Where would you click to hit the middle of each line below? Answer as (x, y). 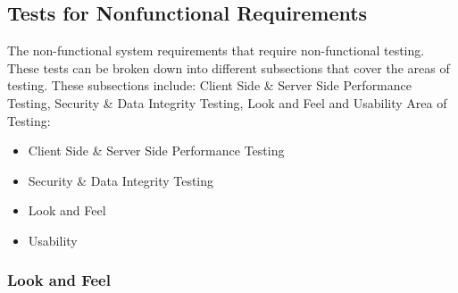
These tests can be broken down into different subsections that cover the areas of (229, 67)
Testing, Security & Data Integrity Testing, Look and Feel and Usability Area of (227, 102)
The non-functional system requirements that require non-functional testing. (216, 50)
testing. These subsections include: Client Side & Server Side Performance (209, 85)
